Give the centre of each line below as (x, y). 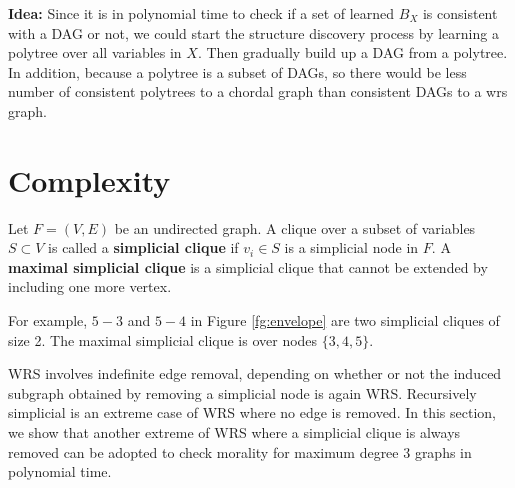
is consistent (460, 13)
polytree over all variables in (95, 52)
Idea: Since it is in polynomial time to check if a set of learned (201, 13)
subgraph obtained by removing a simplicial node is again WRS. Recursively (242, 392)
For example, (48, 320)
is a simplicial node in (351, 247)
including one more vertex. (90, 286)
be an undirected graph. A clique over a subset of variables (295, 227)
